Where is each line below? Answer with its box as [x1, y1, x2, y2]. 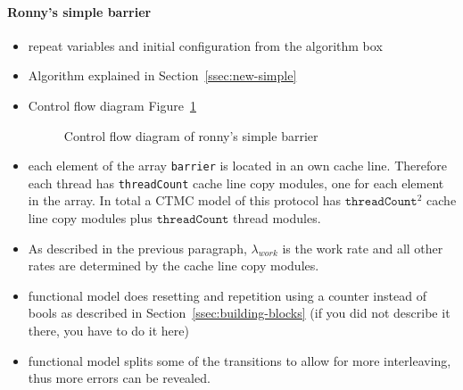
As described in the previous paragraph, [28, 238, 247, 257]
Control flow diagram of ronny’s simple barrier [63, 126, 318, 145]
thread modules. [233, 209, 321, 228]
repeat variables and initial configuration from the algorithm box [28, 36, 383, 54]
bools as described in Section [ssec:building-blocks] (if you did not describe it [28, 303, 451, 322]
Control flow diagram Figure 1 [28, 95, 196, 114]
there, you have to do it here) [28, 321, 189, 340]
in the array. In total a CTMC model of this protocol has [28, 191, 342, 210]
